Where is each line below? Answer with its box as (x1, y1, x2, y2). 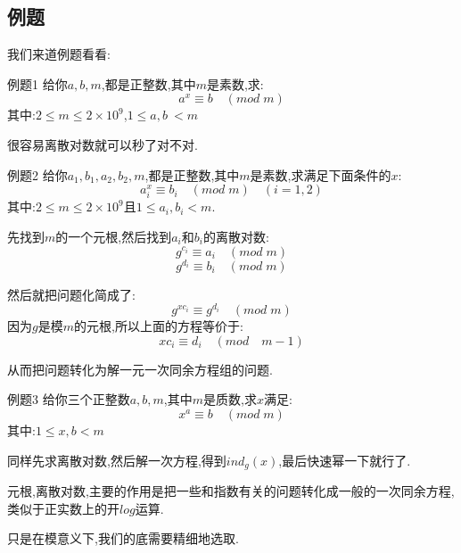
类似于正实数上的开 (7, 499, 119, 517)
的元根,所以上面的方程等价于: (73, 317, 243, 335)
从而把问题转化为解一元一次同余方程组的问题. (7, 359, 273, 378)
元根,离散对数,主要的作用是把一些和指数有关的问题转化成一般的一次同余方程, (7, 482, 455, 500)
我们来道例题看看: (7, 45, 111, 63)
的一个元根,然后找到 (55, 227, 172, 245)
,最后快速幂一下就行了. (278, 450, 411, 469)
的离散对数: (202, 227, 269, 245)
